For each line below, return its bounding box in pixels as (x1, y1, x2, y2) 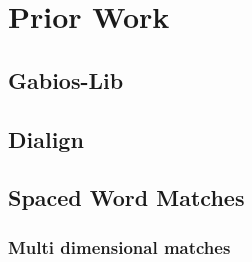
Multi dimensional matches (8, 234, 231, 259)
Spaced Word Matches (8, 182, 245, 213)
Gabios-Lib (8, 64, 124, 95)
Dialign (8, 123, 84, 154)
